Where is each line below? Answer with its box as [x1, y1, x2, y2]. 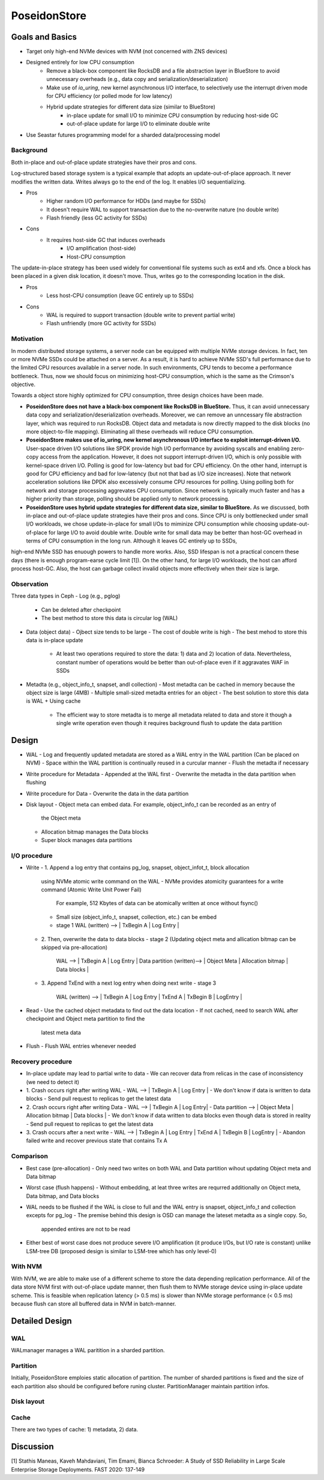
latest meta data [41, 1029, 81, 1036]
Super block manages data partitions [41, 837, 133, 844]
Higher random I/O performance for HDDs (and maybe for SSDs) [46, 197, 206, 205]
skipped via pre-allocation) [41, 944, 108, 951]
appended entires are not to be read [41, 1225, 131, 1233]
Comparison [11, 1152, 48, 1161]
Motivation [11, 335, 44, 343]
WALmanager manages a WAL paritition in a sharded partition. [11, 1347, 165, 1354]
